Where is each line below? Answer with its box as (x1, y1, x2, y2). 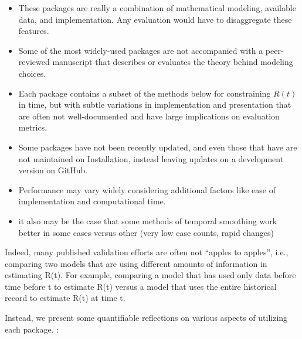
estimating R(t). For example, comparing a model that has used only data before (5, 269, 296, 281)
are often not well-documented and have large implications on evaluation (18, 109, 280, 122)
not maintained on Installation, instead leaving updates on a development (18, 152, 284, 165)
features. (18, 25, 49, 37)
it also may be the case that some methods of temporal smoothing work (18, 214, 277, 227)
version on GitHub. (18, 164, 88, 176)
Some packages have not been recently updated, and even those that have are (18, 141, 297, 153)
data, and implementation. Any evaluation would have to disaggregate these (18, 13, 292, 25)
